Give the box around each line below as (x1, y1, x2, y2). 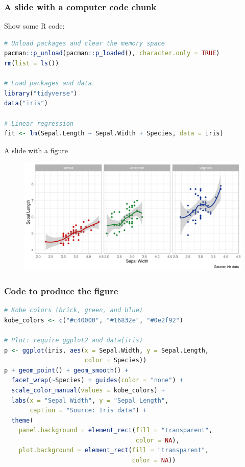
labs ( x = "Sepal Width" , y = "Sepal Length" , (11, 396, 169, 404)
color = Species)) (84, 357, 147, 364)
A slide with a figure (4, 145, 68, 155)
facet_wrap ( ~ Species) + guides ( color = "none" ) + (11, 377, 183, 384)
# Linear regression (4, 120, 74, 127)
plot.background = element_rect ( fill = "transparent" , (18, 447, 209, 454)
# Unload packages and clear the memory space (4, 39, 165, 47)
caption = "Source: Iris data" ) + (30, 407, 147, 414)
